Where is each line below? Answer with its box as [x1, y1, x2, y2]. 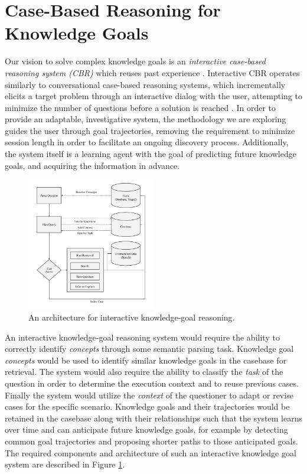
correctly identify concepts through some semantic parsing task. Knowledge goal [5, 342, 294, 355]
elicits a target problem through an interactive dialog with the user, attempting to [5, 90, 302, 102]
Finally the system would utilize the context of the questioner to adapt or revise [5, 388, 293, 401]
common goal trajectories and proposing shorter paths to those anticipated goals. [5, 434, 298, 447]
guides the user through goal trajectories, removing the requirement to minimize [5, 124, 295, 136]
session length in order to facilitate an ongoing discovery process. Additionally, [5, 136, 289, 148]
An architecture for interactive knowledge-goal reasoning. [28, 311, 235, 323]
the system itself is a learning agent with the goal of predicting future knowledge [5, 148, 296, 160]
